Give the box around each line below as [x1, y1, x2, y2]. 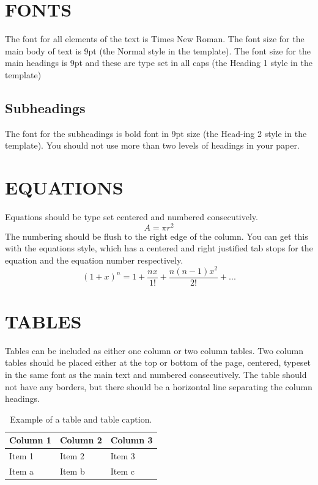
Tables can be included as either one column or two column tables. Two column [5, 344, 303, 357]
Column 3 [110, 434, 153, 446]
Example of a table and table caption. [10, 412, 152, 425]
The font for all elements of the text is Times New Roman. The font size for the [5, 32, 305, 45]
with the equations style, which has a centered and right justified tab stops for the [5, 242, 313, 254]
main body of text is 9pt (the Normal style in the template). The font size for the [5, 44, 311, 57]
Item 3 [110, 450, 135, 462]
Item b [59, 464, 85, 477]
